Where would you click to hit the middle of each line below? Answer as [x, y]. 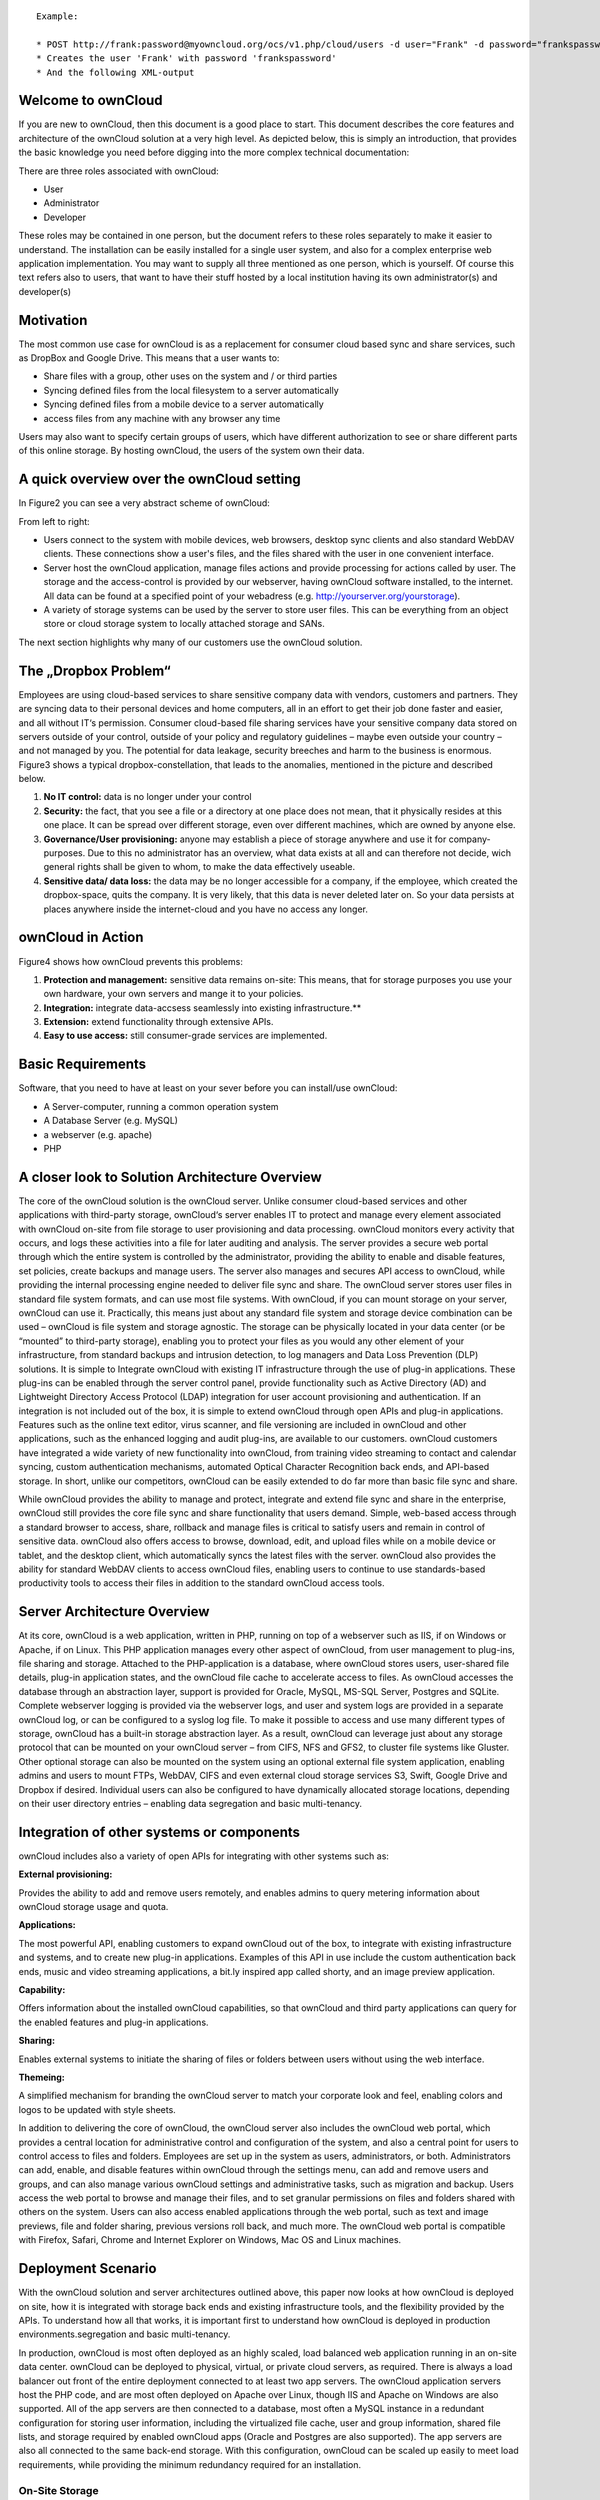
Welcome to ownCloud [91, 100]
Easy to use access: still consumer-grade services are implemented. [185, 1036]
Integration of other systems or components [159, 1831]
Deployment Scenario [87, 2268]
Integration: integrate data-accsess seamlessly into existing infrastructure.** [202, 1007]
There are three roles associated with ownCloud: [118, 171]
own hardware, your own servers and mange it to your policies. [173, 994]
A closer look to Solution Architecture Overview [170, 1176]
